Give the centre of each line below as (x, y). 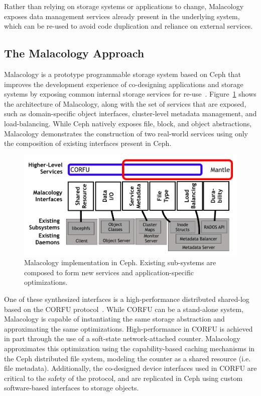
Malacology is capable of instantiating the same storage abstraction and (114, 319)
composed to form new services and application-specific (109, 272)
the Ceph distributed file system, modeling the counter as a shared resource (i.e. (127, 358)
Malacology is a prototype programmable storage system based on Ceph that (122, 74)
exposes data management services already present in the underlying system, (122, 16)
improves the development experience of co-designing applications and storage (124, 84)
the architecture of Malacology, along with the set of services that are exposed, (125, 103)
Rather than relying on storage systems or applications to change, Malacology (124, 6)
